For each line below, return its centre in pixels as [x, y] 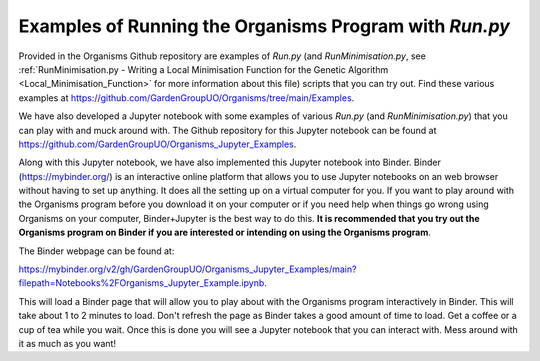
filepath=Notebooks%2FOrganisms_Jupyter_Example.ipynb [141, 283]
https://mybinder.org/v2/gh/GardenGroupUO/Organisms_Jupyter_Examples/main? [187, 269]
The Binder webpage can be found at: [96, 251]
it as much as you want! [67, 343]
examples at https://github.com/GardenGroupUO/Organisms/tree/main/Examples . [186, 97]
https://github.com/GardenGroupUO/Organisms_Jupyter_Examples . [157, 144]
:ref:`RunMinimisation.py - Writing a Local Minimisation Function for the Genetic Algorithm [203, 69]
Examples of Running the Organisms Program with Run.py [264, 26]
